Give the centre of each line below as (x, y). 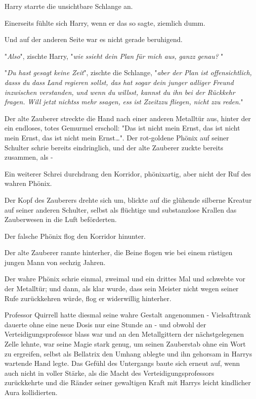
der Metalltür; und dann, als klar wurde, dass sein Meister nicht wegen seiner (122, 288)
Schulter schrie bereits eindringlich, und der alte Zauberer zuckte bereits (114, 147)
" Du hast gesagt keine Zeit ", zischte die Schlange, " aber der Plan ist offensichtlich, (128, 72)
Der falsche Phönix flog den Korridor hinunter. (75, 236)
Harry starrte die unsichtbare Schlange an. (69, 6)
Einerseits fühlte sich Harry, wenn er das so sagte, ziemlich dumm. (105, 22)
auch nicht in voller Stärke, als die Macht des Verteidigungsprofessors (109, 373)
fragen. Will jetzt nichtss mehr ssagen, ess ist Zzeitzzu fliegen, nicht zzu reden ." (124, 102)
